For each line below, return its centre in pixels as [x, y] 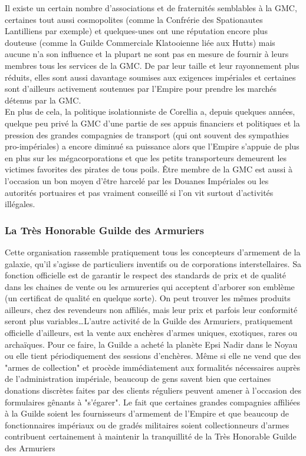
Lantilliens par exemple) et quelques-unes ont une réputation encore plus [136, 31]
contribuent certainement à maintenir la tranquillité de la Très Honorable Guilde [151, 436]
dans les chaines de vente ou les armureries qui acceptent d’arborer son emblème [150, 286]
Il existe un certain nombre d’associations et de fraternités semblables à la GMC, [151, 8]
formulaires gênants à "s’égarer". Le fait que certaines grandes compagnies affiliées [152, 402]
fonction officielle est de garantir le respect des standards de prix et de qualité [145, 275]
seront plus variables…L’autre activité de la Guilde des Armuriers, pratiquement [149, 321]
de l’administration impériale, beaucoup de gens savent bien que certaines [138, 379]
